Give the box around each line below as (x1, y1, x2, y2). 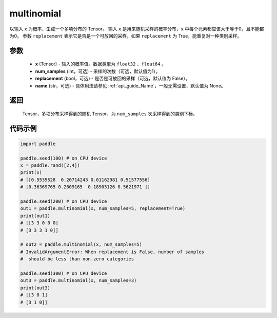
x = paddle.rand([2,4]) (20, 163, 81, 168)
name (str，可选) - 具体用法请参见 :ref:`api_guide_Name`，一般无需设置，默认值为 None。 (35, 82, 226, 89)
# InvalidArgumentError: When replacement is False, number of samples (20, 249, 205, 255)
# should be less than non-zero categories (20, 256, 134, 262)
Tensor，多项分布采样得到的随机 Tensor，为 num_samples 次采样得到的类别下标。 (22, 111, 197, 117)
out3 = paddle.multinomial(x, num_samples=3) (20, 278, 137, 284)
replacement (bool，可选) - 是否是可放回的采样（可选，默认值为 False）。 (35, 75, 190, 82)
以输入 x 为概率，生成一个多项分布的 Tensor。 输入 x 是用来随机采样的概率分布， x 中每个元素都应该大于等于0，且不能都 (9, 26, 264, 32)
